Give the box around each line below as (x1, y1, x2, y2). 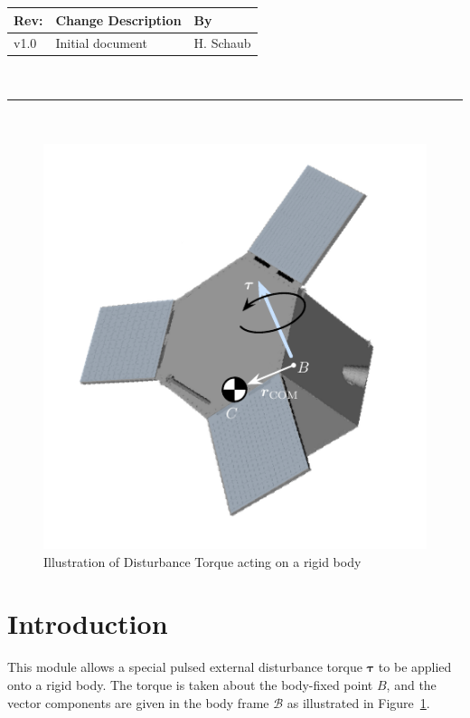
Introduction (7, 605, 168, 642)
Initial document (55, 33, 147, 52)
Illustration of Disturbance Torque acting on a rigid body (43, 552, 362, 571)
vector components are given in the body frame (7, 693, 269, 712)
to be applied (378, 657, 452, 676)
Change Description (55, 10, 182, 29)
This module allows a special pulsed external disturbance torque (7, 657, 362, 676)
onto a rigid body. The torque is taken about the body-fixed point (7, 675, 373, 694)
